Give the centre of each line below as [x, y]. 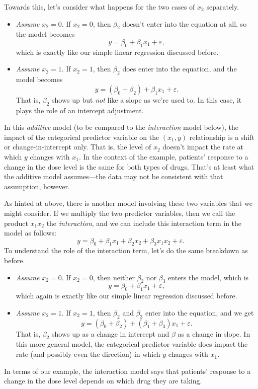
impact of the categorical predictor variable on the [82, 137]
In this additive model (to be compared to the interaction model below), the [121, 127]
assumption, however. [37, 186]
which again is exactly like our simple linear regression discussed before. [126, 296]
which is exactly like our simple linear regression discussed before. [117, 52]
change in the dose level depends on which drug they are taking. [103, 381]
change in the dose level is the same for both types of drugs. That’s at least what [129, 166]
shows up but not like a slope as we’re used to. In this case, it [147, 99]
